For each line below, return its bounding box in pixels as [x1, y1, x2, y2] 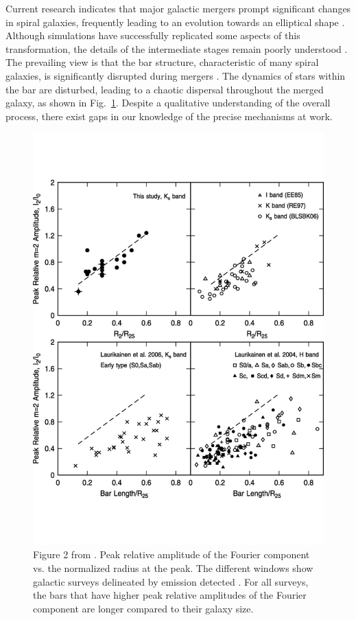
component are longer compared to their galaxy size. [33, 601, 254, 615]
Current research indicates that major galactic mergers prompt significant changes [5, 1, 351, 15]
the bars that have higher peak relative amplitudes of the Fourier [33, 588, 307, 602]
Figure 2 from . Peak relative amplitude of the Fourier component [33, 547, 310, 562]
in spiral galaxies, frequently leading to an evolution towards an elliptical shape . [5, 14, 345, 29]
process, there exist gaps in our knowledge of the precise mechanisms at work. [5, 108, 333, 123]
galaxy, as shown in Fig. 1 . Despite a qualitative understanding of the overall [5, 95, 331, 110]
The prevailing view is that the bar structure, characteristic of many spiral [5, 55, 319, 69]
